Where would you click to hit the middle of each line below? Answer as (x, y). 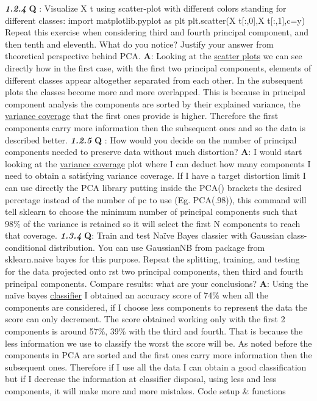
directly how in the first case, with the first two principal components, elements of (158, 67)
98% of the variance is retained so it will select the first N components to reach (153, 223)
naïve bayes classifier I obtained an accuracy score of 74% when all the (137, 295)
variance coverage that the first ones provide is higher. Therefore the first (142, 116)
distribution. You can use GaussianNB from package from (157, 247)
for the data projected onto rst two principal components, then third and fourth (154, 271)
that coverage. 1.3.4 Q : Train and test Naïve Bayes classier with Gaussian (145, 235)
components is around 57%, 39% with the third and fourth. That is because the (154, 331)
